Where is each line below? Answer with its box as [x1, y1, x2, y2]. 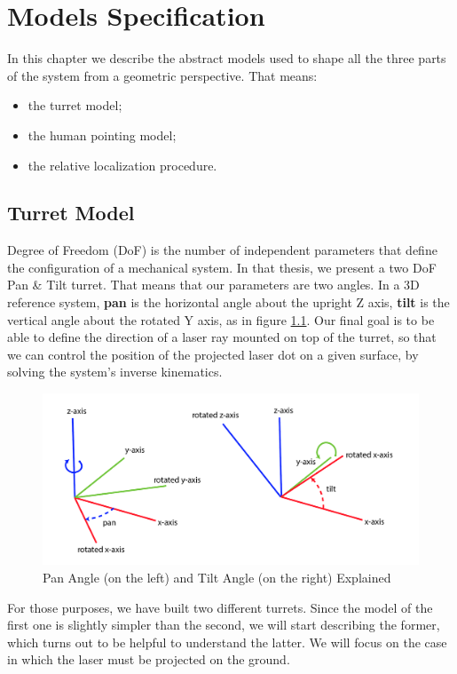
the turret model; [28, 96, 122, 115]
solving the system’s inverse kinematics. [7, 362, 223, 381]
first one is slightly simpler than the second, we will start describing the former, [7, 615, 440, 634]
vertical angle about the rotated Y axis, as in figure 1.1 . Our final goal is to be [7, 310, 435, 329]
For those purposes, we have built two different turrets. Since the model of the [7, 598, 433, 616]
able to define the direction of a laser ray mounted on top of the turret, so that [7, 328, 437, 346]
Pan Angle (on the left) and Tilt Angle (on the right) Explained [43, 568, 391, 586]
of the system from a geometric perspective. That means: [7, 66, 318, 84]
